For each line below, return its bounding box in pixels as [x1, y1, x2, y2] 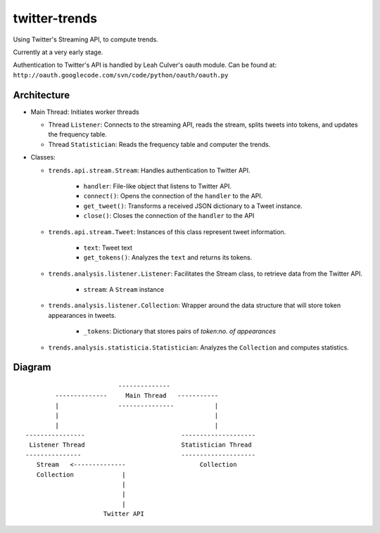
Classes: [30, 153, 56, 162]
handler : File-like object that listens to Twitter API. [83, 181, 232, 190]
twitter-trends [13, 11, 98, 26]
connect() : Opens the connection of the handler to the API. [83, 192, 263, 200]
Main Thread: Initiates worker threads [30, 108, 140, 116]
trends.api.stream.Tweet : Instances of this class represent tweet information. [48, 227, 286, 236]
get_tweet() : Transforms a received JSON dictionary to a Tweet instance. [83, 201, 303, 210]
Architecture [13, 89, 70, 101]
